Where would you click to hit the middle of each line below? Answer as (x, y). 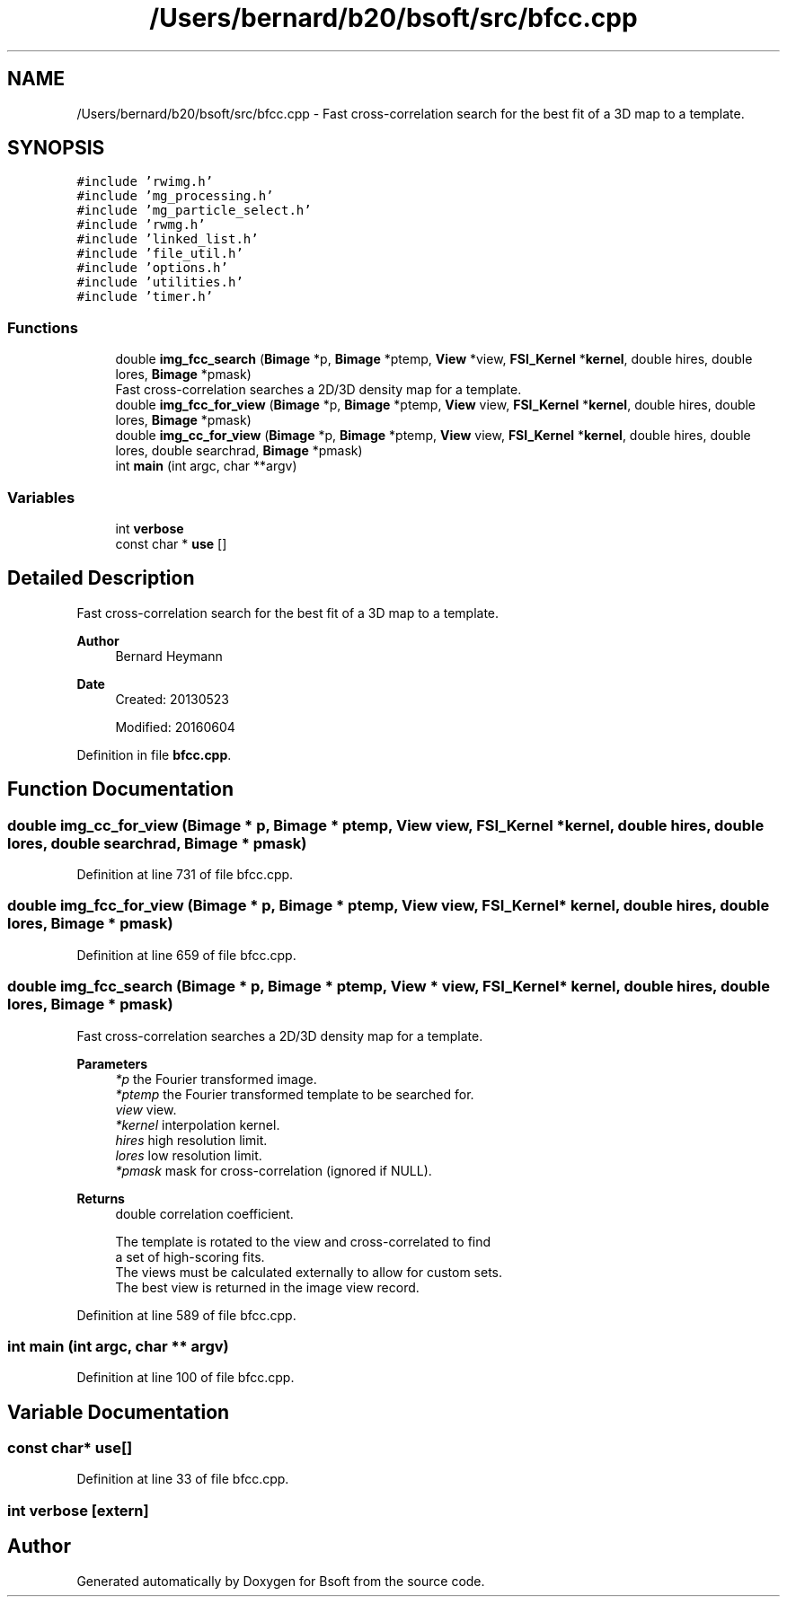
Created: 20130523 (172, 699)
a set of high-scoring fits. (190, 1256)
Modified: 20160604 (175, 727)
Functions (43, 327)
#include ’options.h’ (152, 268)
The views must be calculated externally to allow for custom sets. (309, 1272)
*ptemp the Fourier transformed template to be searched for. (295, 1094)
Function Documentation (120, 789)
